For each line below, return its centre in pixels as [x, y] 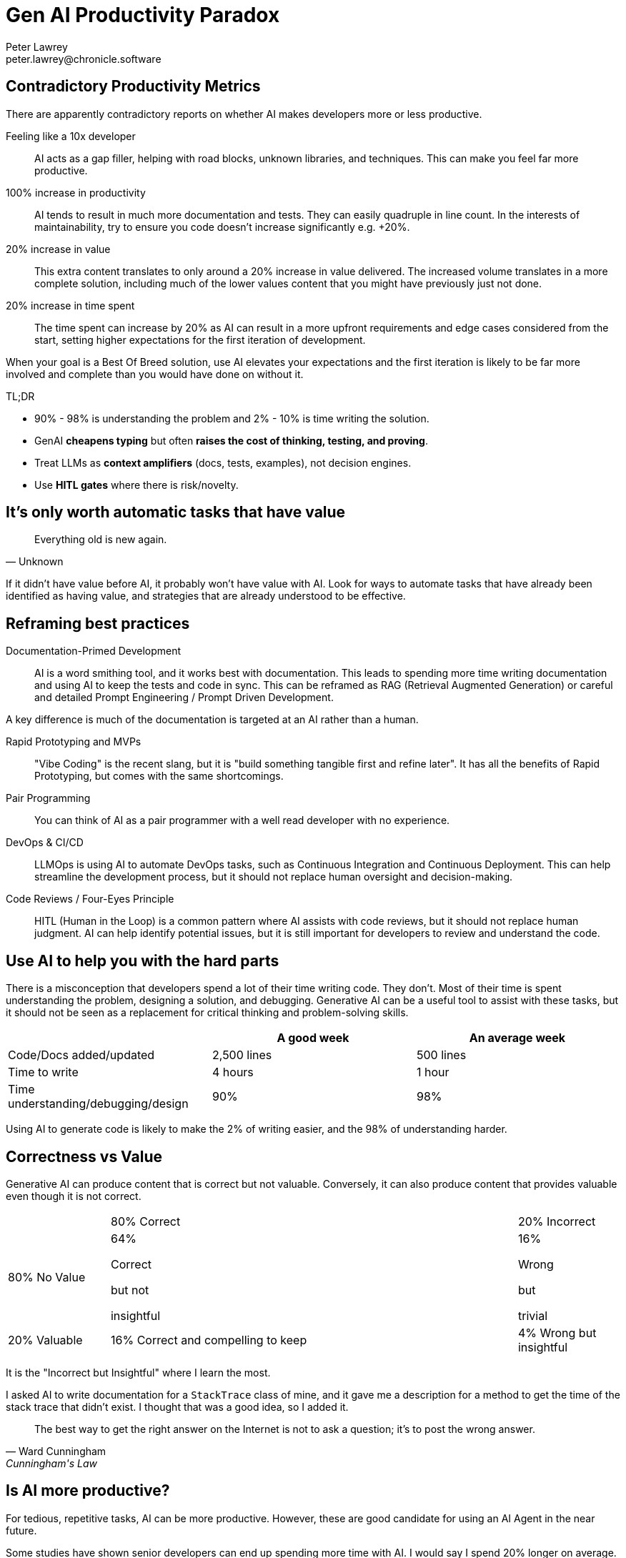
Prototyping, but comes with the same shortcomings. [159, 776]
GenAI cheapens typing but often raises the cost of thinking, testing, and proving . [231, 440]
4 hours [233, 1072]
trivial [532, 1315]
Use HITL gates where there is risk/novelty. [136, 485]
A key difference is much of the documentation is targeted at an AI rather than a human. [212, 720]
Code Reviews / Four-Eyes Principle [90, 899]
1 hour [433, 1072]
